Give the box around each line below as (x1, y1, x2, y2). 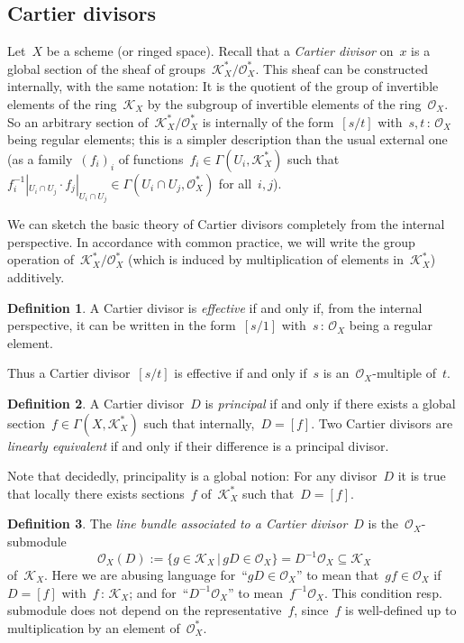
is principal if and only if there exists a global (205, 393, 456, 412)
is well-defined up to (345, 601, 457, 620)
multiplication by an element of (7, 618, 180, 637)
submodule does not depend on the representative (7, 601, 282, 620)
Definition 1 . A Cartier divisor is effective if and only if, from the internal (7, 298, 423, 317)
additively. (7, 267, 65, 286)
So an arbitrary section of (7, 112, 149, 131)
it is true (397, 466, 446, 485)
